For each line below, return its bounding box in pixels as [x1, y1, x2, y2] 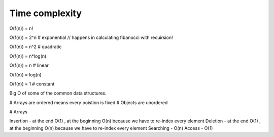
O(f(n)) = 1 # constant [9, 81, 55, 87]
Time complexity [9, 8, 82, 19]
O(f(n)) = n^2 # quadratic [9, 43, 62, 50]
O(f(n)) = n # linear [9, 62, 49, 68]
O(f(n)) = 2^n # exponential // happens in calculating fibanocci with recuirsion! [9, 34, 173, 40]
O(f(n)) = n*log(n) [9, 53, 47, 59]
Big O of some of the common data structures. [9, 90, 107, 96]
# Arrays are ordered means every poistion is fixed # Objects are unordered [9, 99, 168, 106]
